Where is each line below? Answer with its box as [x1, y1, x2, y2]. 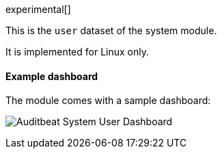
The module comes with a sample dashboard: [5, 94, 211, 107]
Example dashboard [5, 70, 98, 82]
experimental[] [5, 3, 71, 15]
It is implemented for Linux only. [5, 46, 150, 57]
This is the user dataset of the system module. [5, 25, 217, 36]
